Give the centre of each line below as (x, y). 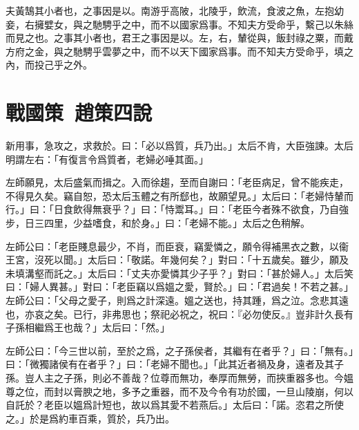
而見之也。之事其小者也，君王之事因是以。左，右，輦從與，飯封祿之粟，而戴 (179, 38)
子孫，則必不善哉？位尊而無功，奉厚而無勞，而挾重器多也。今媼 (208, 377)
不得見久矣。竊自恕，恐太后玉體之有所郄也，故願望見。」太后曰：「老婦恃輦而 (179, 195)
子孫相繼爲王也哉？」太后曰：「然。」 (88, 327)
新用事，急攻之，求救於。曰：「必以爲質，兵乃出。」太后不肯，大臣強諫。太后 (179, 146)
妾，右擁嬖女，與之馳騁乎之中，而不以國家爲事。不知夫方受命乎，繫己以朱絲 (179, 24)
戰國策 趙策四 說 (79, 112)
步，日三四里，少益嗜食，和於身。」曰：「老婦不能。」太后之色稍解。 (158, 223)
